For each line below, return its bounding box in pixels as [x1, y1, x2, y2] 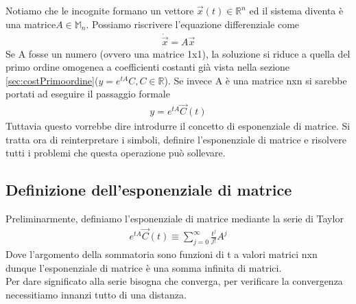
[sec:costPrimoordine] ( [5, 73, 99, 87]
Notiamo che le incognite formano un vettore [5, 3, 194, 17]
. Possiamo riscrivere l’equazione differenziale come [86, 16, 300, 31]
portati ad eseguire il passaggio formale [5, 86, 170, 101]
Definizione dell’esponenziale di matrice [5, 179, 292, 200]
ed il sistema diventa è [249, 3, 344, 17]
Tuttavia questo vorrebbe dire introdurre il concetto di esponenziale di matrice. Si [5, 119, 351, 133]
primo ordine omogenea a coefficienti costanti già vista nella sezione [5, 60, 290, 74]
